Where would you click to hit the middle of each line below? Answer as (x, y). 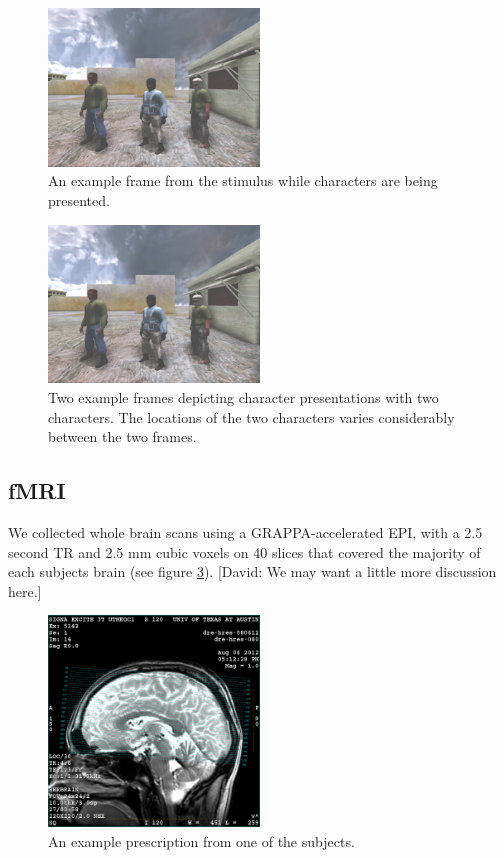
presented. (79, 200)
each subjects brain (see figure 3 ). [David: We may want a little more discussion (252, 571)
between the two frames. (122, 436)
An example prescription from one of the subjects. (201, 840)
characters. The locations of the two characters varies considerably (251, 416)
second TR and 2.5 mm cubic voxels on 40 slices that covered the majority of (244, 551)
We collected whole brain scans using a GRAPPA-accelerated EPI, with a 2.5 (245, 531)
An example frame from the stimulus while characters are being (243, 180)
